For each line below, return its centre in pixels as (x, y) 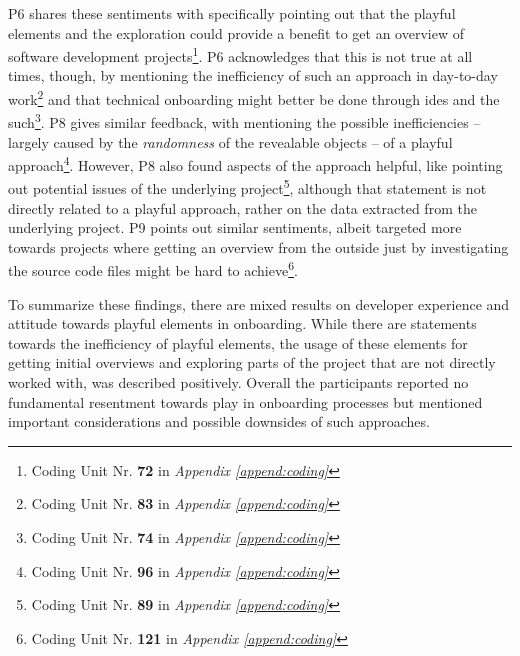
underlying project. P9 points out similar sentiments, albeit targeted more (235, 227)
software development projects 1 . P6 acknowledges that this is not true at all (240, 54)
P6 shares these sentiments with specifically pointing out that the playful (232, 13)
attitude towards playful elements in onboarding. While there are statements (242, 323)
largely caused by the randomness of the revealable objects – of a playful (230, 141)
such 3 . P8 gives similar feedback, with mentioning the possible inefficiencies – (244, 120)
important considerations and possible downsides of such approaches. (219, 421)
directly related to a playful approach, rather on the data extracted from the (242, 207)
